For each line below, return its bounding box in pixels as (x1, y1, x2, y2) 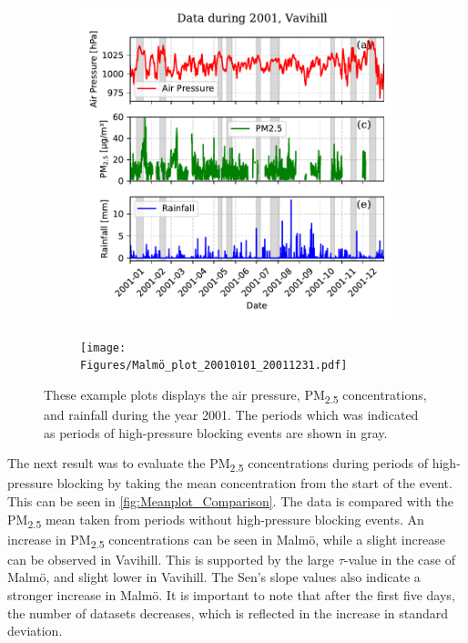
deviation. (7, 621, 63, 640)
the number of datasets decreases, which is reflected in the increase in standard (7, 603, 449, 622)
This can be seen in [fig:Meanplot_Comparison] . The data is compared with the (7, 491, 454, 510)
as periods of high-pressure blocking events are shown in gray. (44, 423, 388, 442)
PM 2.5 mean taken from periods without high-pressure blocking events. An (7, 509, 424, 531)
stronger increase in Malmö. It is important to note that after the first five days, (7, 585, 455, 604)
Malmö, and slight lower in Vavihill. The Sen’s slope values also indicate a (7, 567, 421, 587)
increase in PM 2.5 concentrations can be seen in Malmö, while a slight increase (7, 529, 446, 551)
